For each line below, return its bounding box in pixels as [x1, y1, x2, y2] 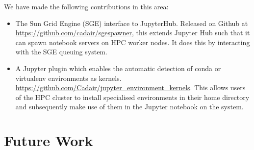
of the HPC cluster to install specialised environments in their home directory [15, 92, 250, 102]
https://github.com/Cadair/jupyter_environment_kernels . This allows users [15, 82, 246, 93]
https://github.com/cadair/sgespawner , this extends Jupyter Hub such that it [15, 27, 250, 38]
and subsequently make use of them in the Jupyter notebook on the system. [15, 101, 244, 112]
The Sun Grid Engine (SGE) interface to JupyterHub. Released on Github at [15, 18, 248, 28]
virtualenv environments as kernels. [15, 73, 122, 83]
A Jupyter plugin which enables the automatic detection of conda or [15, 63, 221, 73]
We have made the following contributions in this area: [4, 1, 169, 11]
